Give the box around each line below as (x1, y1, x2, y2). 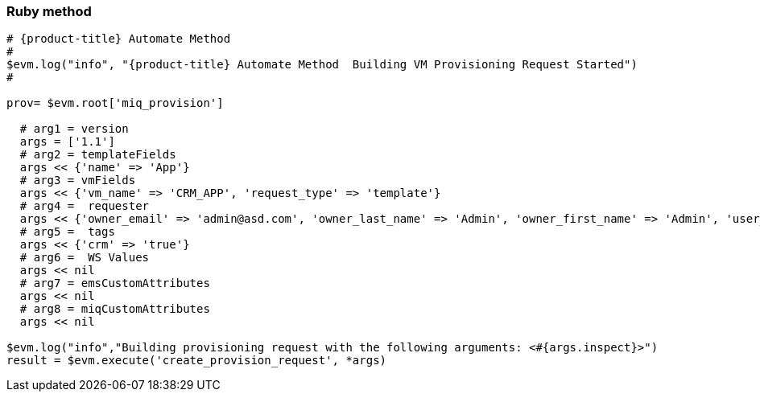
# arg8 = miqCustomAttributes (19, 302, 210, 316)
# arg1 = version (19, 122, 129, 136)
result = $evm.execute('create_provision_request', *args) (6, 354, 387, 367)
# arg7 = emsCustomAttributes (19, 277, 210, 290)
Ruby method (6, 3, 92, 19)
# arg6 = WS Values (19, 251, 150, 265)
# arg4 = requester (19, 199, 150, 213)
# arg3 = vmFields (19, 174, 136, 187)
